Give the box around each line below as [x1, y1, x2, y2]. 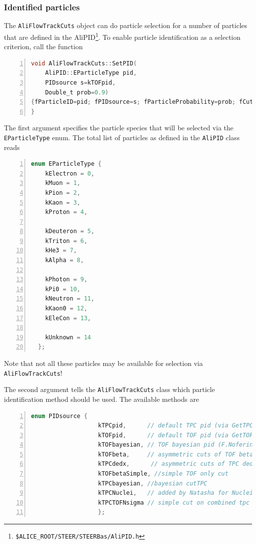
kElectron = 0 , [45, 170, 95, 177]
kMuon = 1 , [45, 180, 81, 187]
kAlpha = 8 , [45, 257, 84, 264]
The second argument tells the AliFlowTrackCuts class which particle [4, 384, 215, 394]
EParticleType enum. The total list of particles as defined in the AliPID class [4, 132, 240, 142]
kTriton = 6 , [45, 237, 88, 244]
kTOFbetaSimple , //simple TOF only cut [98, 470, 228, 478]
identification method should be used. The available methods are [4, 393, 199, 404]
